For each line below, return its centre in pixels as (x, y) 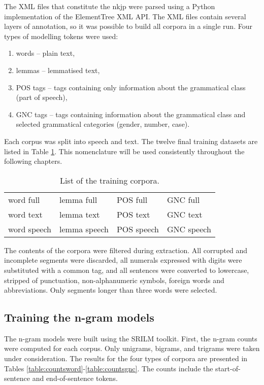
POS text (133, 214)
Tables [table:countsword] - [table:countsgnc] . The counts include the (109, 368)
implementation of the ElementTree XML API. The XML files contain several (125, 16)
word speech (30, 229)
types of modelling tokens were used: (61, 36)
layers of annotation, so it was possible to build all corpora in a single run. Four (128, 26)
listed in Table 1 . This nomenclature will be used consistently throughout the (124, 151)
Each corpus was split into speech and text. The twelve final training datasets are (131, 141)
